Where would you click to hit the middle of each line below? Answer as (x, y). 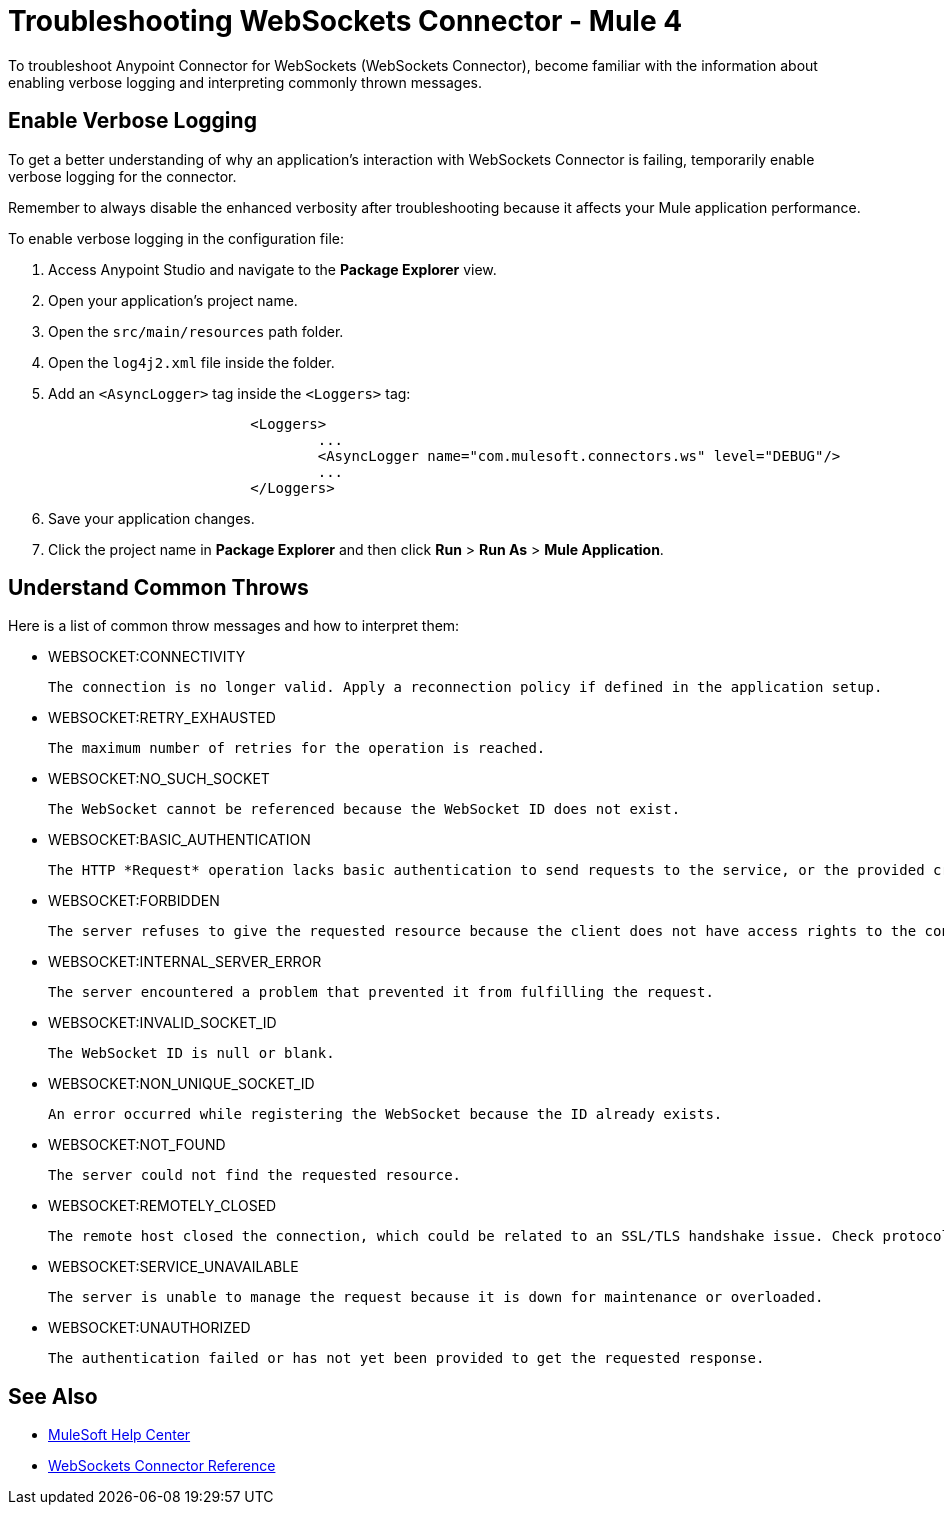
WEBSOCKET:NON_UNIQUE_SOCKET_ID (181, 1084)
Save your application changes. (151, 518)
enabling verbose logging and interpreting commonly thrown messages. (245, 82)
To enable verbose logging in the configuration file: (176, 238)
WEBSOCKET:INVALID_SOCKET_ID (162, 1023)
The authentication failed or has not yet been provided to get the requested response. (406, 1358)
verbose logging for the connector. (122, 176)
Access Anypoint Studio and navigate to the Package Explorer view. (272, 269)
